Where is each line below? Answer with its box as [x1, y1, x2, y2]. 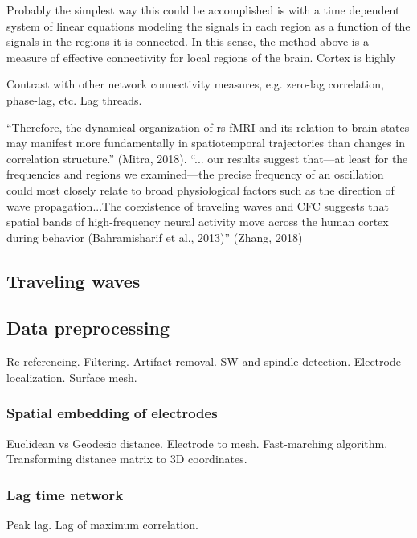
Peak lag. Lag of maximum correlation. [6, 516, 198, 533]
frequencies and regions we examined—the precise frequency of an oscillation [6, 166, 384, 183]
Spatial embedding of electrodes [6, 403, 218, 423]
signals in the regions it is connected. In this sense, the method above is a [6, 33, 369, 50]
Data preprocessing [6, 315, 170, 340]
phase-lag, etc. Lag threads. [6, 91, 142, 108]
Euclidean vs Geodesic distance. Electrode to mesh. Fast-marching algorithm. [6, 434, 388, 451]
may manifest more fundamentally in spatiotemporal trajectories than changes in [6, 134, 405, 151]
